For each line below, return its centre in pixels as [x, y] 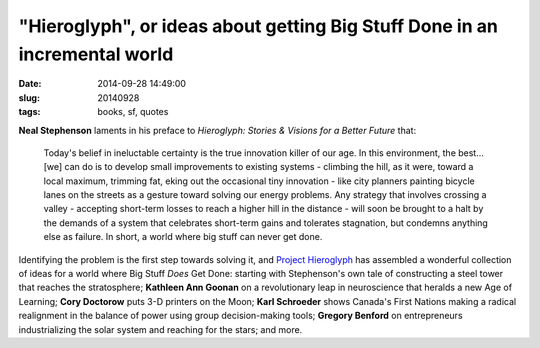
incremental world [96, 54]
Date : [30, 84]
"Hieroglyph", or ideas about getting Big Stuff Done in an [258, 26]
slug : [29, 97]
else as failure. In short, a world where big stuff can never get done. [183, 237]
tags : [29, 112]
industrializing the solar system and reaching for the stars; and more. [160, 329]
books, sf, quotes [133, 112]
